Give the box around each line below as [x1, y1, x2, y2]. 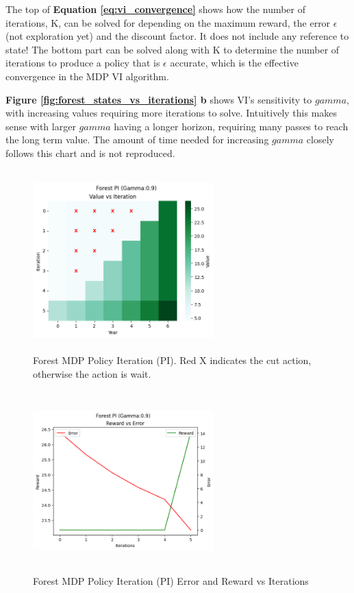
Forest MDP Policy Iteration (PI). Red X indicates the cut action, [33, 353, 312, 367]
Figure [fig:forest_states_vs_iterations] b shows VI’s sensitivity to [5, 92, 312, 106]
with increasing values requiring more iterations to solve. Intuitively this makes [5, 106, 338, 120]
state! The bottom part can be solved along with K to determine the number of [5, 42, 340, 56]
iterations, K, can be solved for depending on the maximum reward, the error [5, 15, 331, 29]
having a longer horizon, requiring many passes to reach [114, 119, 349, 133]
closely [306, 132, 334, 147]
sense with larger [5, 119, 76, 133]
